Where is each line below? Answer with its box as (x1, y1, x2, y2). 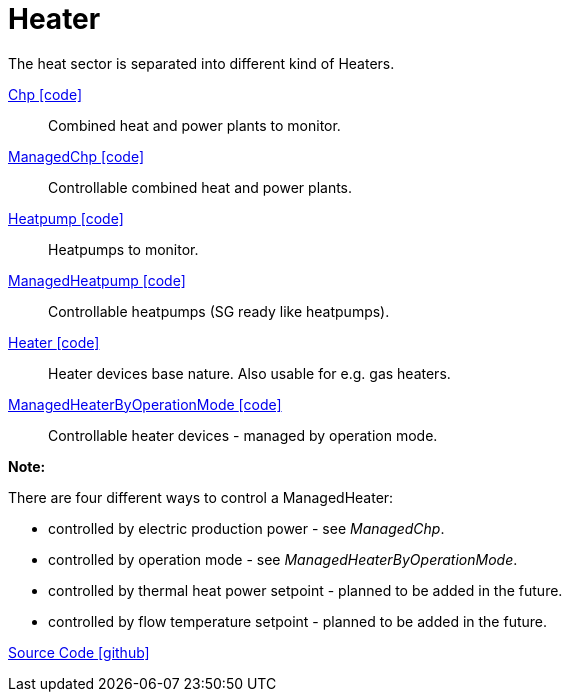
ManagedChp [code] (8, 147, 145, 165)
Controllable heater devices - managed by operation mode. (48, 426, 438, 444)
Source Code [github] (8, 643, 150, 661)
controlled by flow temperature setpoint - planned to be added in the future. (48, 612, 548, 630)
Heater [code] (8, 333, 100, 351)
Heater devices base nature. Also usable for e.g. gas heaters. (48, 364, 451, 382)
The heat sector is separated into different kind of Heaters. (8, 54, 395, 72)
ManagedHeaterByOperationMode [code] (8, 395, 282, 413)
